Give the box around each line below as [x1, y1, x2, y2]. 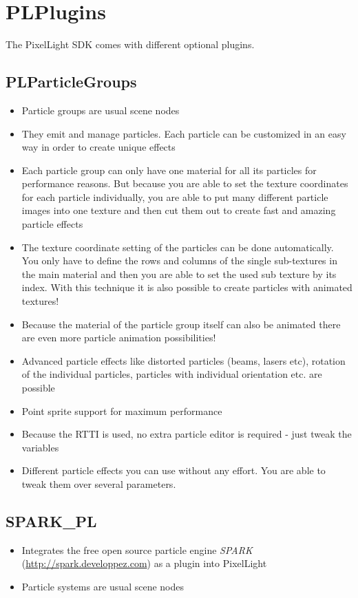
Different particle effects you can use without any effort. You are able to [21, 463, 326, 478]
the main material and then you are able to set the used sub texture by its [21, 266, 337, 281]
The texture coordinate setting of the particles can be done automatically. [21, 239, 334, 254]
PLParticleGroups [6, 71, 137, 92]
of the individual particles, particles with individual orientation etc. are [21, 367, 322, 381]
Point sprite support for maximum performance [21, 403, 222, 418]
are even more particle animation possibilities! [21, 330, 216, 345]
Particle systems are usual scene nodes [21, 579, 184, 593]
